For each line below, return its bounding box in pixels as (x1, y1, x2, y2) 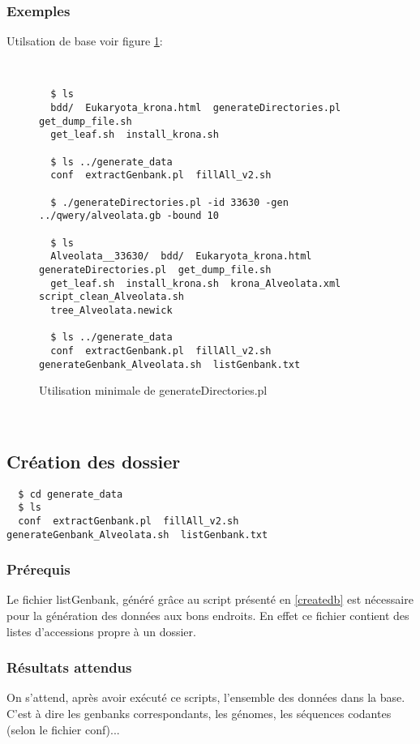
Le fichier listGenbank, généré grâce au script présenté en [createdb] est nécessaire (6, 591, 414, 608)
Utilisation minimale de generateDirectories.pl (39, 382, 268, 399)
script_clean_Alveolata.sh (39, 291, 184, 303)
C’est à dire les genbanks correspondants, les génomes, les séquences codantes (6, 705, 392, 722)
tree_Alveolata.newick (50, 304, 173, 316)
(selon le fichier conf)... (6, 720, 120, 738)
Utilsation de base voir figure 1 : (6, 32, 163, 49)
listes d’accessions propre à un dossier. (6, 622, 196, 639)
